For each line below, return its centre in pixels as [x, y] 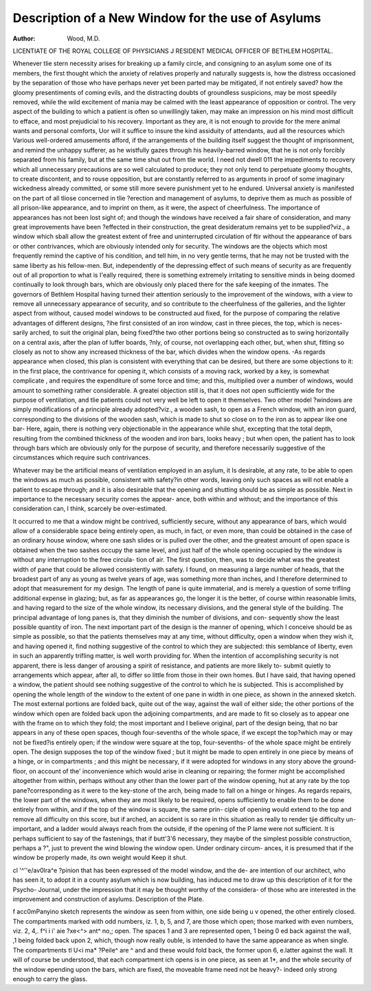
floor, [20, 771]
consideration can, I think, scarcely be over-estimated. [90, 509]
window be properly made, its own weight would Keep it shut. [100, 858]
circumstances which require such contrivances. [81, 457]
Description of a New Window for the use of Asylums [167, 18]
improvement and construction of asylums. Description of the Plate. [108, 899]
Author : [24, 38]
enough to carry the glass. [50, 979]
